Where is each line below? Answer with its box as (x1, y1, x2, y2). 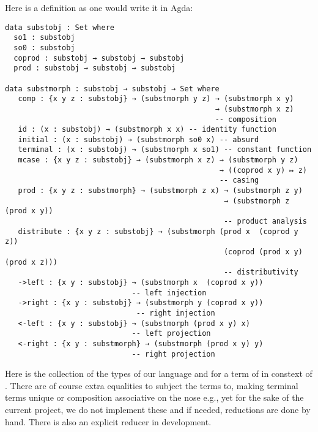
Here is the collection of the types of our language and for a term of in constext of (5, 367, 312, 380)
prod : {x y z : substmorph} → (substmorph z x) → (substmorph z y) (18, 186, 303, 195)
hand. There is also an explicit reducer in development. (5, 415, 212, 428)
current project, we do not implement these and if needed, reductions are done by (5, 403, 311, 416)
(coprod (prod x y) (223, 248, 303, 257)
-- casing (219, 176, 259, 185)
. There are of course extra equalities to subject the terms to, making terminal (5, 379, 298, 392)
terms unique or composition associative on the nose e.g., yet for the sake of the (5, 391, 304, 404)
